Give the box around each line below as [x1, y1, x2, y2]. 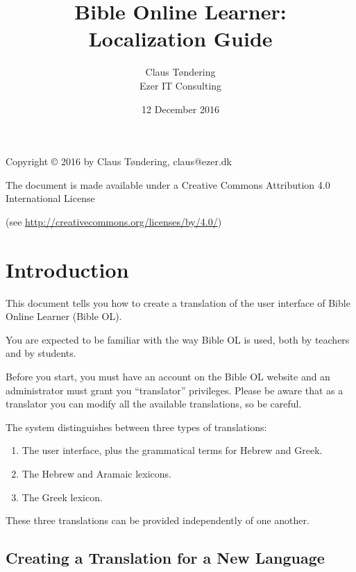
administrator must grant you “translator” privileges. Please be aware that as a [6, 382, 344, 397]
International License [6, 191, 95, 205]
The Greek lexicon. [22, 489, 103, 504]
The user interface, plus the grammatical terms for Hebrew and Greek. [22, 443, 323, 457]
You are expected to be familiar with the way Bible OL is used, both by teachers [6, 332, 350, 346]
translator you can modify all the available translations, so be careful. [6, 396, 302, 411]
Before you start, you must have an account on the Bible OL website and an [6, 369, 330, 383]
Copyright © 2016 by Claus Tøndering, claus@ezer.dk [6, 154, 232, 169]
